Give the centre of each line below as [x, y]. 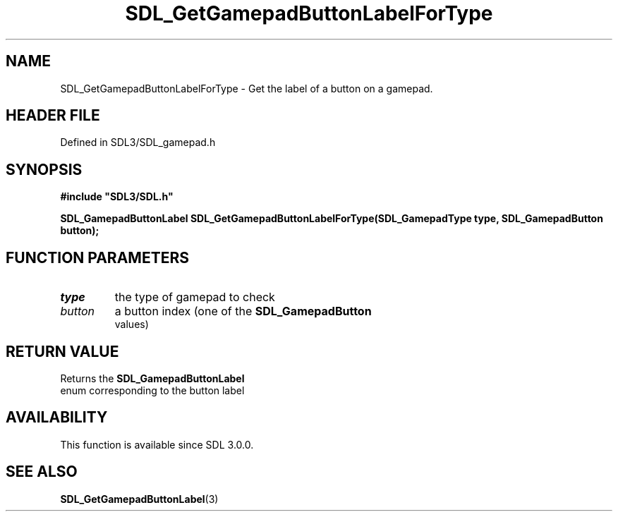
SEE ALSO [42, 472]
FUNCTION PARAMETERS [97, 257]
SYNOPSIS [44, 169]
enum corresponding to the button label [152, 390]
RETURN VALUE [62, 351]
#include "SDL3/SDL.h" [117, 197]
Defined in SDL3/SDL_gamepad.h [138, 142]
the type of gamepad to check [195, 297]
